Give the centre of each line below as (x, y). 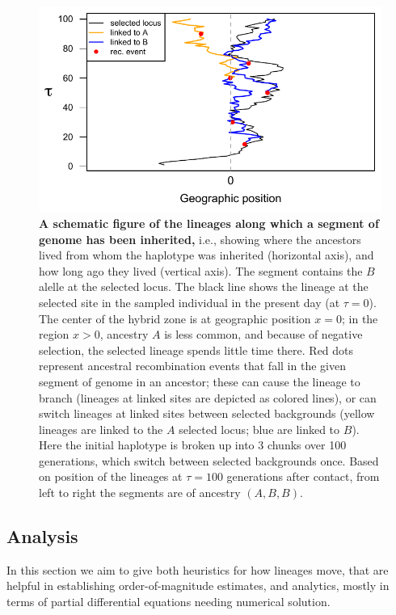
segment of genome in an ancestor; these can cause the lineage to (200, 381)
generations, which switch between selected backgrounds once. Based (209, 460)
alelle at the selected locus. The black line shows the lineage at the (204, 286)
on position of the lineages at (111, 476)
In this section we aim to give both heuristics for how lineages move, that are (198, 569)
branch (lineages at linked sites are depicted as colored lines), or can (208, 397)
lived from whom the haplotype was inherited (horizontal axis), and (206, 255)
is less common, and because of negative (263, 334)
